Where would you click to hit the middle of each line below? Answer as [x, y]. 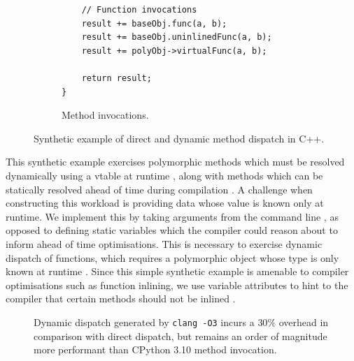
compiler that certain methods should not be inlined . [121, 299]
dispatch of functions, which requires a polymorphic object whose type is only [172, 257]
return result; [116, 78]
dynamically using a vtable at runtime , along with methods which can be [164, 175]
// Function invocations [139, 10]
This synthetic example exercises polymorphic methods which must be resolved [175, 162]
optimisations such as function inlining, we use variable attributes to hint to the [177, 285]
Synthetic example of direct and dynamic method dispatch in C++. [179, 138]
